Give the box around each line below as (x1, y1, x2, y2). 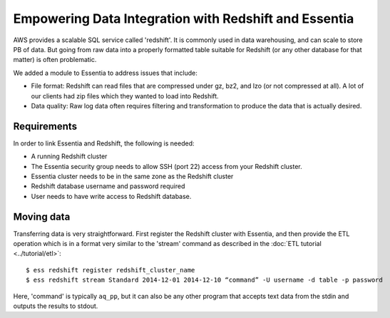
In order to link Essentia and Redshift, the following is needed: (13, 139, 195, 148)
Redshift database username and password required (31, 182, 185, 190)
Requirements (13, 120, 78, 132)
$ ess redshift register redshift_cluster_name (26, 266, 195, 274)
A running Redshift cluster (31, 152, 108, 160)
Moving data (13, 210, 71, 222)
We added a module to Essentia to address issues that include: (13, 68, 197, 77)
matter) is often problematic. (13, 56, 97, 64)
